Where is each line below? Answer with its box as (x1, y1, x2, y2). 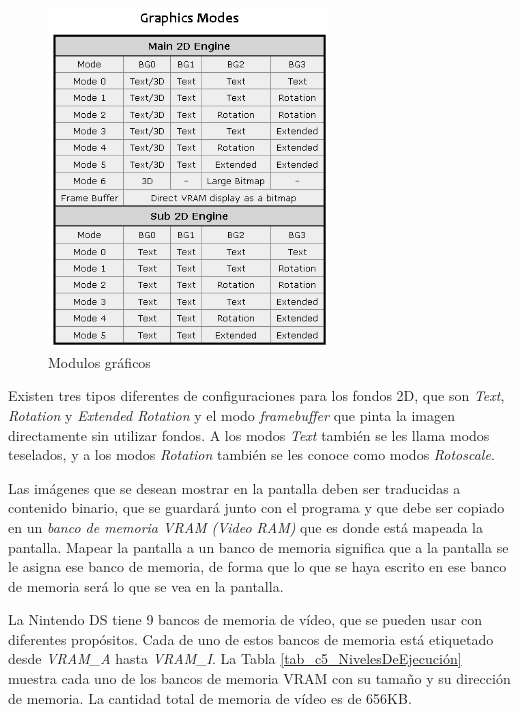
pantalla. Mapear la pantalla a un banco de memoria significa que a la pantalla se (8, 536, 509, 557)
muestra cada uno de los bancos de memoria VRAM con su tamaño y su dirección (8, 668, 511, 689)
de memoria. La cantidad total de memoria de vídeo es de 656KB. (8, 687, 412, 708)
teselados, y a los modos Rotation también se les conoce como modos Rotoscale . (8, 444, 495, 465)
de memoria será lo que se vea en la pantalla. (8, 575, 284, 596)
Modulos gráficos (48, 351, 151, 372)
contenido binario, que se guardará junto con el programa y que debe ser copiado (8, 497, 505, 518)
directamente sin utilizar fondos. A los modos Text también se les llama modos (8, 424, 490, 445)
